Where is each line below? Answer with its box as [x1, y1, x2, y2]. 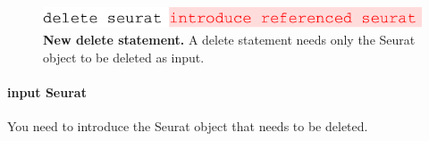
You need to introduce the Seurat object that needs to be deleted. [7, 117, 368, 136]
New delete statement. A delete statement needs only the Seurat [43, 30, 416, 49]
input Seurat [7, 82, 87, 101]
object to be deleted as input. [43, 47, 205, 66]
